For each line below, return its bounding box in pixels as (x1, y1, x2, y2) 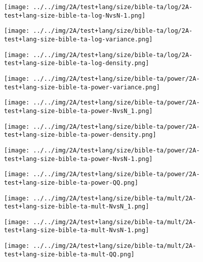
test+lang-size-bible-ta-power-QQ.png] (4, 179, 138, 186)
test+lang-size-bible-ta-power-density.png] (4, 131, 156, 139)
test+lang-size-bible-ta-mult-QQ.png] (4, 250, 135, 258)
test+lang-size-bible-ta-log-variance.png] (4, 35, 153, 43)
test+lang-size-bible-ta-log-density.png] (4, 60, 149, 67)
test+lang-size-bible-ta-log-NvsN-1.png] (4, 12, 146, 19)
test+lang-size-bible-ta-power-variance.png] (4, 83, 160, 91)
